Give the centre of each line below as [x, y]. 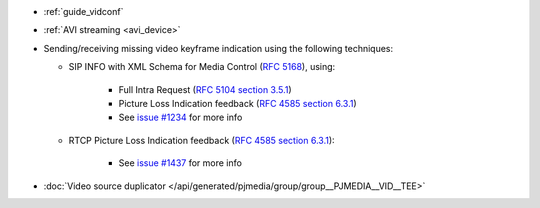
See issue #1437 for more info [180, 163]
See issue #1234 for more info [180, 117]
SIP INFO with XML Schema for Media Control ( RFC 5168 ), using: [202, 67]
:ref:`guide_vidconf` [83, 11]
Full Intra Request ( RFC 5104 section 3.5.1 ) [205, 89]
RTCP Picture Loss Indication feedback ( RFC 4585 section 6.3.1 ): [201, 140]
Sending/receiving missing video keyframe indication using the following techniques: [218, 48]
